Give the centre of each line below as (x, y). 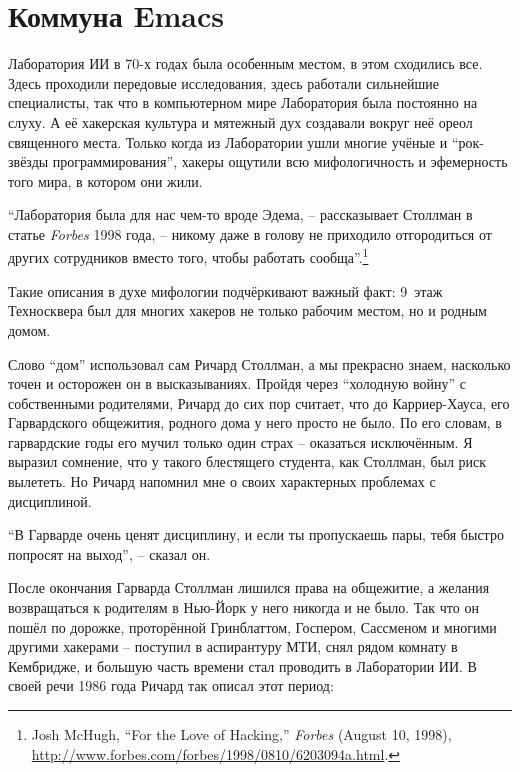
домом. (29, 329)
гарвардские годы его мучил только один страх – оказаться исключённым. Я (240, 441)
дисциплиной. (50, 500)
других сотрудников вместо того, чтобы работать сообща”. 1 (188, 256)
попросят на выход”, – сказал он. (109, 553)
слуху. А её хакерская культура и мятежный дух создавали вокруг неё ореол (240, 121)
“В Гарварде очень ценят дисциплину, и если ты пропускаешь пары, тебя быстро (256, 534)
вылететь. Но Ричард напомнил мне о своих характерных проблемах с (222, 481)
